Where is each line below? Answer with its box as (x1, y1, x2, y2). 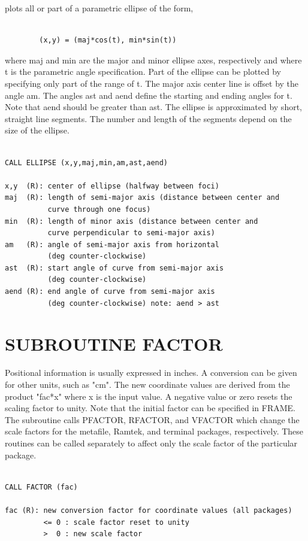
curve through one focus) (47, 205, 151, 214)
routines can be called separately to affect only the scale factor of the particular (5, 436, 298, 449)
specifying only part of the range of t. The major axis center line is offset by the (5, 77, 299, 89)
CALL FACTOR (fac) (5, 482, 78, 491)
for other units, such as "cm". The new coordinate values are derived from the (5, 378, 290, 390)
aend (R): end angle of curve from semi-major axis (5, 287, 215, 296)
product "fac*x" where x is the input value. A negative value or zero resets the (5, 390, 292, 402)
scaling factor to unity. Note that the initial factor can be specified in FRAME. (5, 402, 296, 414)
